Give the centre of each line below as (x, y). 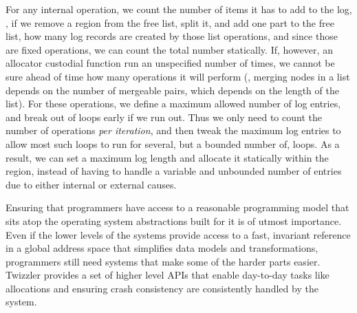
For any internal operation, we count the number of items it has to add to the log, (179, 9)
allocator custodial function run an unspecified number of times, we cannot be (170, 63)
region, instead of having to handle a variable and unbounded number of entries (174, 171)
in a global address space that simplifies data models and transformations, (162, 248)
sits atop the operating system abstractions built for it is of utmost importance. (174, 220)
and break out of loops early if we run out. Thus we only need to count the (164, 117)
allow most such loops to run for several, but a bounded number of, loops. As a (173, 143)
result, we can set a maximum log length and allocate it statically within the (167, 157)
